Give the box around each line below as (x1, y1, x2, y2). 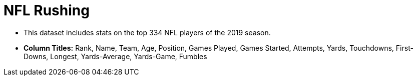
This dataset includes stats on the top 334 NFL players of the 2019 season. (24, 28, 271, 37)
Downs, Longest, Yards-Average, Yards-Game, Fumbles (24, 52, 207, 61)
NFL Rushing (4, 2, 90, 19)
